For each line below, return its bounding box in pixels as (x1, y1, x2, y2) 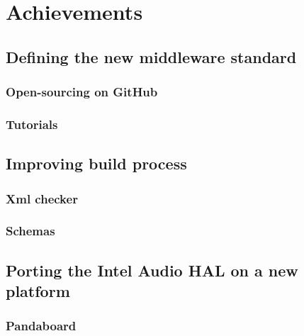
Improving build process (6, 152, 187, 174)
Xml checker (6, 189, 78, 207)
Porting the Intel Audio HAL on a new (6, 259, 298, 281)
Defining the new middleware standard (6, 45, 297, 67)
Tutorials (6, 115, 58, 133)
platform (6, 280, 70, 302)
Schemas (6, 222, 55, 240)
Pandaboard (6, 317, 77, 335)
